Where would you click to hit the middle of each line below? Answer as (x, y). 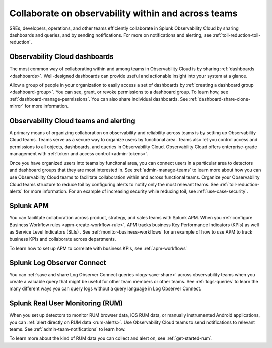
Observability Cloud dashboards (61, 57)
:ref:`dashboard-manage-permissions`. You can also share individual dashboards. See (99, 99)
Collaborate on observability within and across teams (123, 13)
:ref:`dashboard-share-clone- (220, 99)
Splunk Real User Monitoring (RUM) (66, 303)
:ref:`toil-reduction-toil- (236, 35)
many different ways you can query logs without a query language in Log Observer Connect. (105, 289)
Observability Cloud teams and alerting (72, 121)
